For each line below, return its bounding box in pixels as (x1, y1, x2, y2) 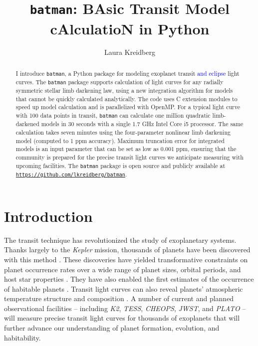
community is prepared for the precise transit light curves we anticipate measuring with (15, 153, 244, 161)
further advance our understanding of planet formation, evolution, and (4, 323, 220, 333)
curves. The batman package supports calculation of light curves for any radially (15, 77, 224, 86)
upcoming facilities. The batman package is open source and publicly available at (15, 161, 226, 170)
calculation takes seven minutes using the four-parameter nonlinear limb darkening (15, 128, 231, 136)
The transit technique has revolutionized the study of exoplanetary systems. (4, 234, 237, 245)
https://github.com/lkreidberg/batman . (15, 170, 127, 178)
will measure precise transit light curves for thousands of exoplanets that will (4, 313, 240, 323)
